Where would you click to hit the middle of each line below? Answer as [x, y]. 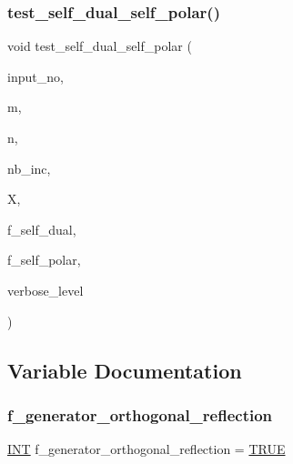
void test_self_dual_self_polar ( [100, 46]
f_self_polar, [44, 260]
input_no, [35, 76]
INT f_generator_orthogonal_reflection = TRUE [146, 449]
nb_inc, [29, 168]
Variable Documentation [125, 370]
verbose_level [45, 290]
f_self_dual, [42, 229]
